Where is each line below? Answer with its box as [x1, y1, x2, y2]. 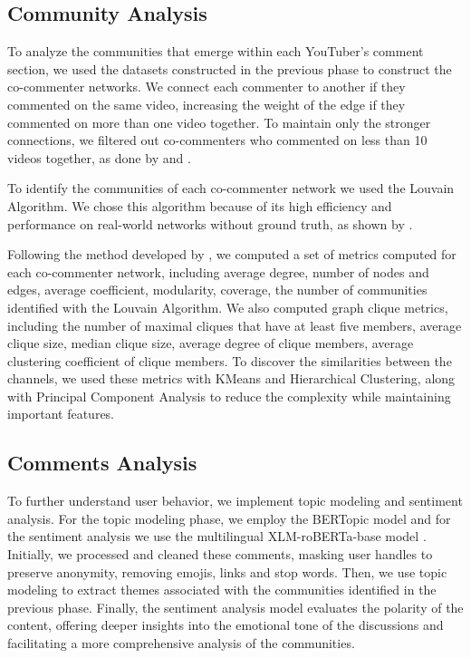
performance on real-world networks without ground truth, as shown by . [7, 214, 413, 233]
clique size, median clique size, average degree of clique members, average [7, 334, 414, 353]
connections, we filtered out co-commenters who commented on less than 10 [7, 131, 428, 150]
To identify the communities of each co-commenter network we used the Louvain [7, 179, 455, 198]
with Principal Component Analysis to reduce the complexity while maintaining [7, 386, 451, 405]
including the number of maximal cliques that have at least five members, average [7, 315, 462, 334]
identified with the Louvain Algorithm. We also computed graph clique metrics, [7, 297, 448, 316]
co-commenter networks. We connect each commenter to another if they [7, 77, 406, 96]
